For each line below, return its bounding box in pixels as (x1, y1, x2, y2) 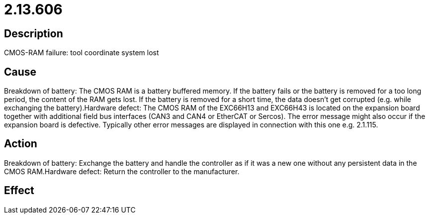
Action (4, 137, 37, 150)
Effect (4, 184, 34, 197)
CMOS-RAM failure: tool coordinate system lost (4, 48, 159, 57)
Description (4, 27, 63, 40)
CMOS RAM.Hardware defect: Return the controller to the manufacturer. (4, 167, 240, 176)
